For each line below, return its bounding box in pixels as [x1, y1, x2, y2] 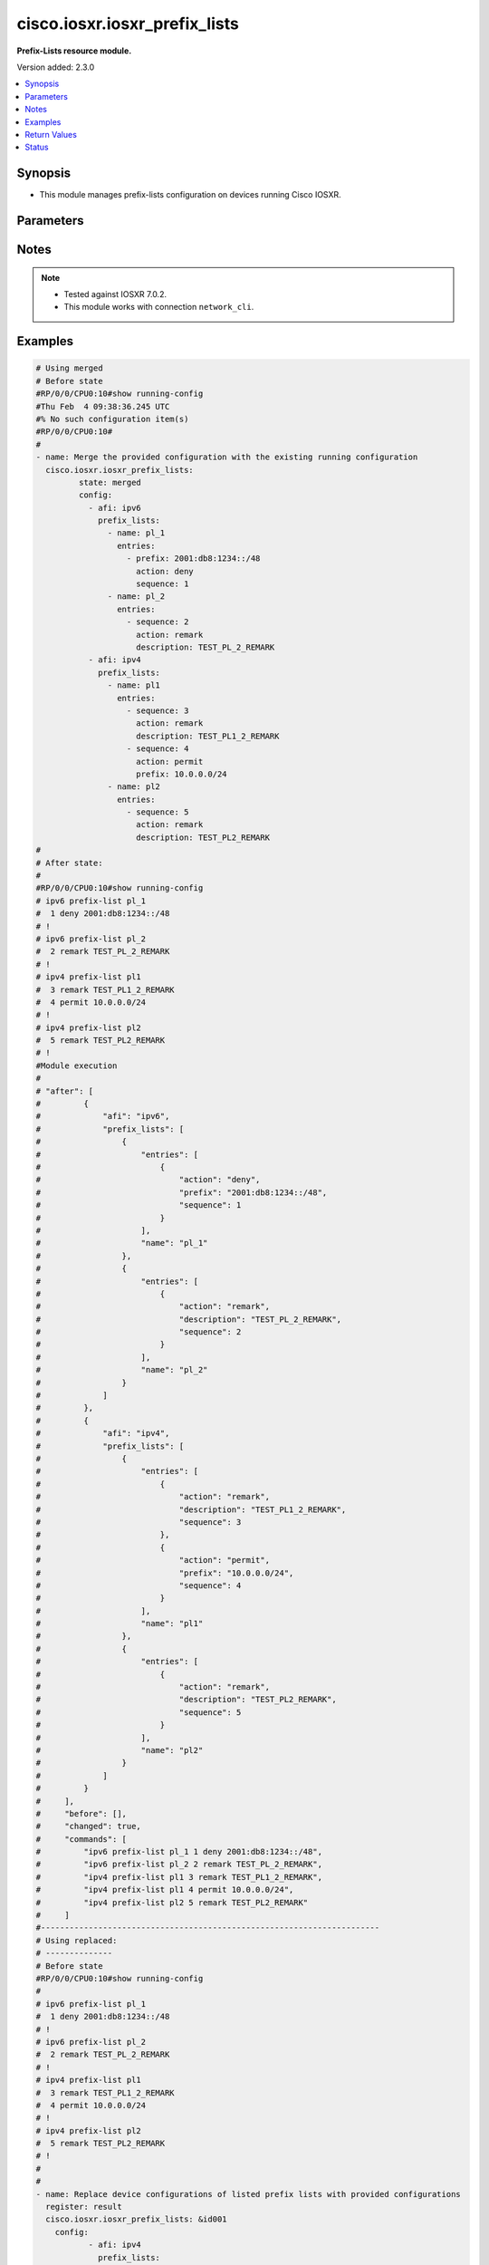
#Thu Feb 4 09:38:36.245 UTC [35, 401, 170, 411]
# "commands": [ [35, 1834, 127, 1844]
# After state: [35, 857, 103, 868]
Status [24, 141, 49, 153]
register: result [45, 2202, 122, 2212]
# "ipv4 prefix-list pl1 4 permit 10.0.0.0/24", [35, 1884, 294, 1895]
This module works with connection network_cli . [63, 302, 254, 313]
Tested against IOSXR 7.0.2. [63, 289, 168, 299]
